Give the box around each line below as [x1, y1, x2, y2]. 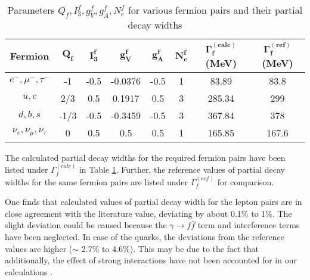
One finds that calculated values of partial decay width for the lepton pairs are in [5, 195, 302, 208]
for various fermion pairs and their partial [128, 3, 303, 17]
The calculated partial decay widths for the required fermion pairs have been [5, 151, 286, 163]
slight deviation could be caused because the [5, 219, 167, 231]
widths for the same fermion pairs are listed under [5, 175, 188, 188]
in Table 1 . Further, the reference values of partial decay [79, 163, 285, 176]
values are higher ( [5, 242, 73, 254]
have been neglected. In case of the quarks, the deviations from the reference [5, 230, 284, 242]
